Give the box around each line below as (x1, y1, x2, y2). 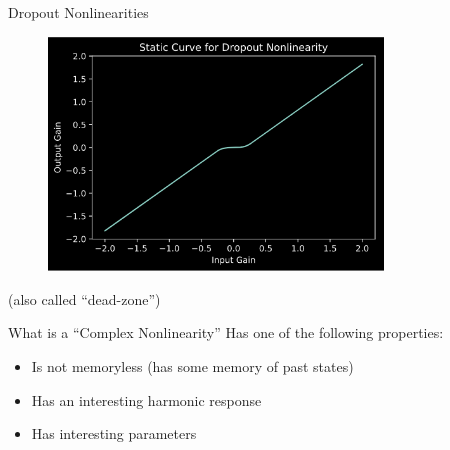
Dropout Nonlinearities (8, 2, 149, 22)
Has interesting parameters (31, 423, 197, 444)
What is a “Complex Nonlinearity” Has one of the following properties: (8, 322, 444, 343)
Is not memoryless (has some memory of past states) (31, 355, 354, 376)
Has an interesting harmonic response (31, 389, 262, 410)
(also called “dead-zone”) (8, 288, 161, 309)
